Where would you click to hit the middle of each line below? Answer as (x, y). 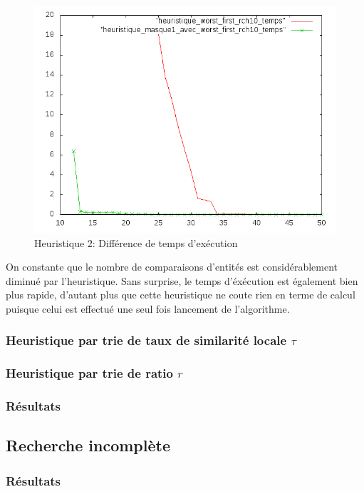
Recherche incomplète (88, 445)
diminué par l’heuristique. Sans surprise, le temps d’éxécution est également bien (182, 280)
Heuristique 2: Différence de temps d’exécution (136, 242)
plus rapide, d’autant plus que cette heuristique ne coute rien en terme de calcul (181, 295)
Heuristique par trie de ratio (89, 373)
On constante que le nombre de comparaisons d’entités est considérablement (172, 267)
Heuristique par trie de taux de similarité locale (146, 340)
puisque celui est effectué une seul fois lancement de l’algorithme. (148, 308)
